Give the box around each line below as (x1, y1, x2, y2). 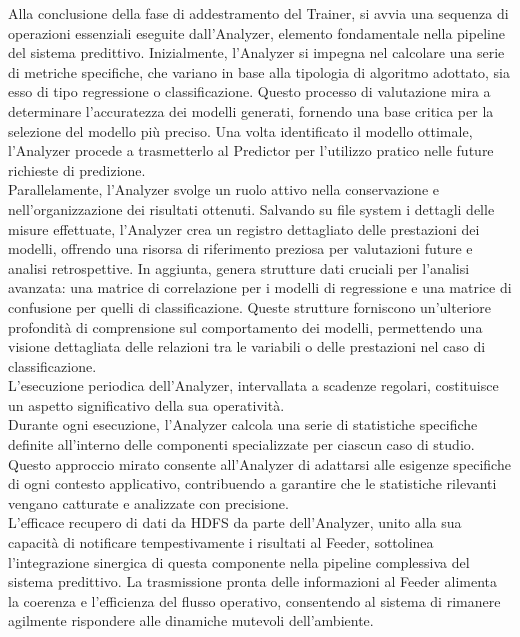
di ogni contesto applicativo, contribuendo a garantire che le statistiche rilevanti (8, 473, 497, 494)
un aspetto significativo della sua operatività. (8, 394, 285, 415)
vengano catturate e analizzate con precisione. (8, 492, 289, 513)
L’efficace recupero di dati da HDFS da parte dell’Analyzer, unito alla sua (8, 512, 462, 533)
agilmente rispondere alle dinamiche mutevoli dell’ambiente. (8, 610, 374, 631)
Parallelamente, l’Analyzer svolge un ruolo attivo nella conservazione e (8, 179, 439, 200)
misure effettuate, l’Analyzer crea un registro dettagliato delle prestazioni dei (8, 218, 480, 239)
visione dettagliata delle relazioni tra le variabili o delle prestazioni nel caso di (8, 336, 486, 357)
